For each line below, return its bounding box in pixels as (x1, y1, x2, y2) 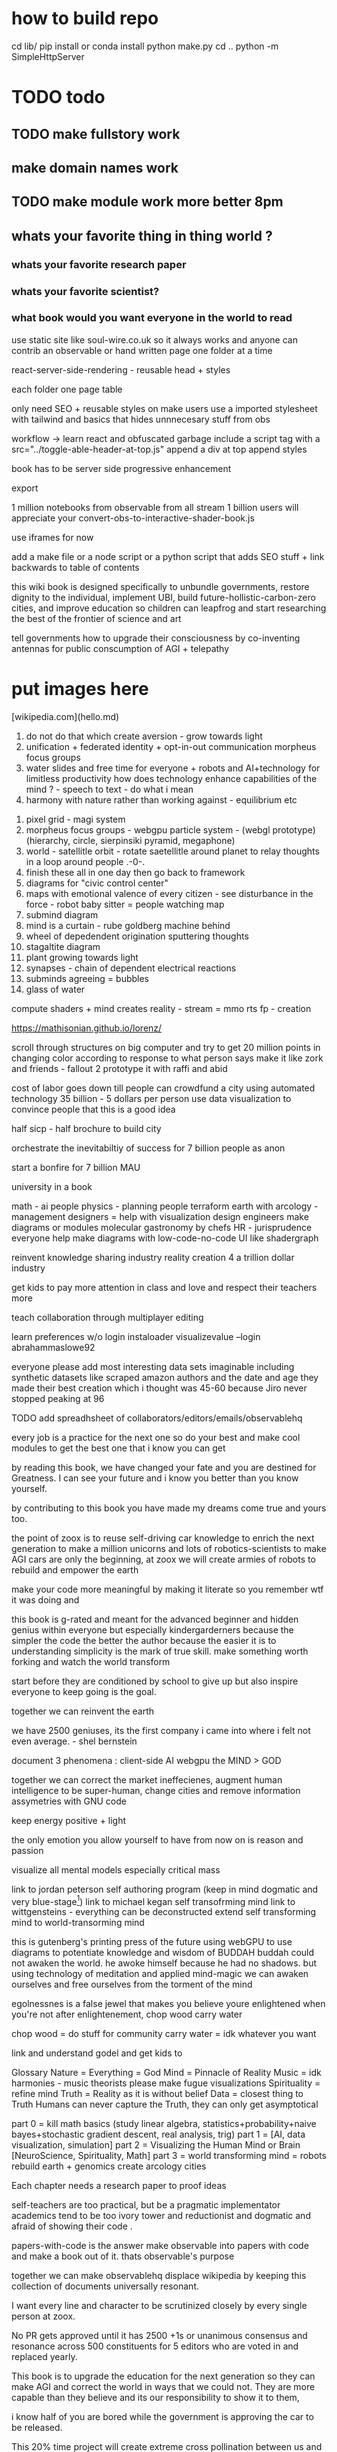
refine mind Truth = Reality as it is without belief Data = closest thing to (11, 2088, 304, 2100)
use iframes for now (11, 531, 94, 543)
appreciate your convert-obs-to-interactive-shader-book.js (11, 512, 255, 524)
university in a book (11, 1180, 93, 1192)
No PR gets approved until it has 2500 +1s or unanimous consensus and (11, 2330, 308, 2342)
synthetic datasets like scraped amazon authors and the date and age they (11, 1371, 319, 1383)
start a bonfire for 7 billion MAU (11, 1161, 141, 1173)
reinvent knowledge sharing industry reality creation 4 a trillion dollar (11, 1251, 295, 1263)
